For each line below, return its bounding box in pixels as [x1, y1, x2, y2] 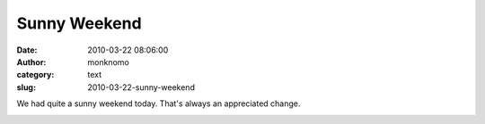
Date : [16, 45, 38, 55]
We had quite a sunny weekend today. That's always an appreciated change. [16, 98, 301, 109]
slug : [16, 81, 36, 93]
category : [16, 70, 55, 80]
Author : [16, 56, 47, 67]
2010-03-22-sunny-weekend [87, 81, 195, 93]
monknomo [87, 56, 129, 67]
